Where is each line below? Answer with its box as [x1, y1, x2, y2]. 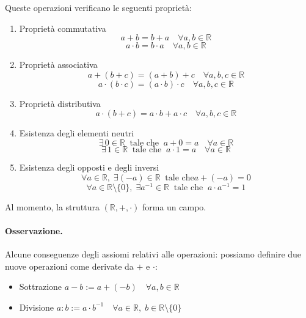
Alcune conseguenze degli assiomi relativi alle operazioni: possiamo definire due [5, 248, 302, 261]
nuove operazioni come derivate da [5, 259, 134, 272]
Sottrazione [19, 280, 62, 293]
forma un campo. [142, 200, 206, 213]
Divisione [19, 300, 54, 313]
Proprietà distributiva [19, 97, 101, 109]
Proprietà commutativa [19, 21, 106, 34]
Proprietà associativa [19, 58, 98, 71]
